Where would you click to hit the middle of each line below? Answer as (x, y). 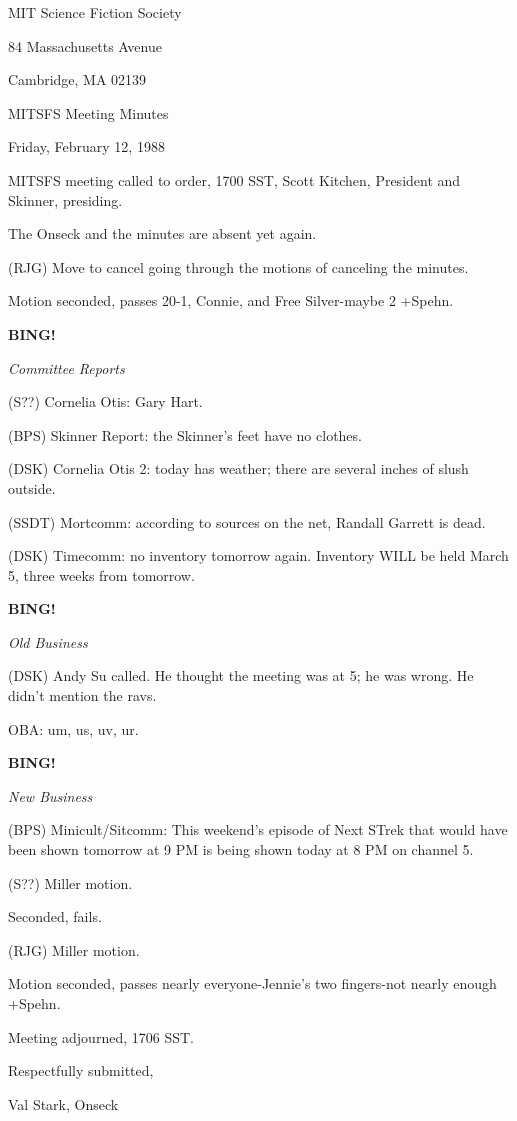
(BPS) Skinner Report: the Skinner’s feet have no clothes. (185, 434)
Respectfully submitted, (81, 1070)
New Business (50, 795)
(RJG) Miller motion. (74, 949)
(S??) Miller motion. (70, 882)
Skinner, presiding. (65, 199)
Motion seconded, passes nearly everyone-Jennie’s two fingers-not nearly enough (252, 983)
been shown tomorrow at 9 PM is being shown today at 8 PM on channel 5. (241, 849)
